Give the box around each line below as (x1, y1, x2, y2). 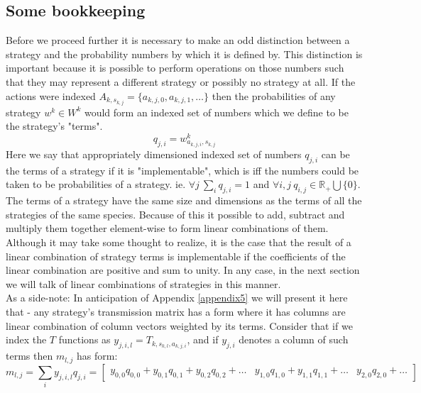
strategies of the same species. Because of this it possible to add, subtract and (6, 206, 345, 221)
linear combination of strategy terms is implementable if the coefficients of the (6, 248, 346, 263)
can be (321, 147, 350, 162)
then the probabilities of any (212, 88, 336, 103)
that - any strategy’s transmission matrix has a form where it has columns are (6, 304, 346, 319)
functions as (58, 332, 111, 347)
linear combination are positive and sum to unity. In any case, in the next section (6, 262, 360, 277)
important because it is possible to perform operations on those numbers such (6, 60, 344, 75)
